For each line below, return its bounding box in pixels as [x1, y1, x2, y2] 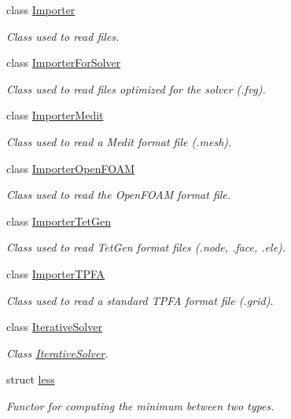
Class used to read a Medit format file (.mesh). [6, 133, 232, 149]
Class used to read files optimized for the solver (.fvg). [6, 80, 266, 97]
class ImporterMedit [6, 107, 104, 123]
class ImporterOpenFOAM [6, 160, 134, 176]
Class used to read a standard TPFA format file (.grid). [6, 292, 274, 308]
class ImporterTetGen [6, 212, 111, 229]
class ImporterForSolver [6, 54, 121, 71]
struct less [6, 371, 55, 388]
